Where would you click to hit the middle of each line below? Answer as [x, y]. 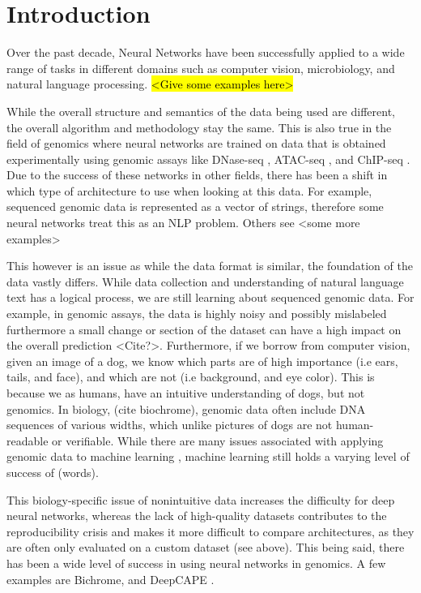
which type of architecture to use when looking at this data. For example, [189, 190]
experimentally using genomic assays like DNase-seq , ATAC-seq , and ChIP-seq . [208, 159]
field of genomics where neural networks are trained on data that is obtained [196, 143]
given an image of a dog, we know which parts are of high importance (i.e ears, [202, 361]
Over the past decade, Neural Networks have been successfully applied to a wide [206, 52]
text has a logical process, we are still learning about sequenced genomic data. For [210, 297]
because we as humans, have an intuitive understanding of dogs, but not [186, 393]
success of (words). [53, 472]
